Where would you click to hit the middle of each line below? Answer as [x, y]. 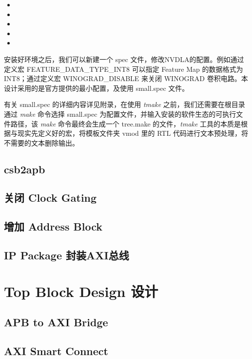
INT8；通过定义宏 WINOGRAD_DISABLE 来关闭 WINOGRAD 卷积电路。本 [126, 78]
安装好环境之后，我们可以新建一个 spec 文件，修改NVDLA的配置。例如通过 [124, 59]
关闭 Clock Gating [50, 198]
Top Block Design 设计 [81, 291]
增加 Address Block [53, 226]
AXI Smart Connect [56, 350]
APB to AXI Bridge [56, 322]
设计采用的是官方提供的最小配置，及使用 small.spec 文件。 [97, 88]
